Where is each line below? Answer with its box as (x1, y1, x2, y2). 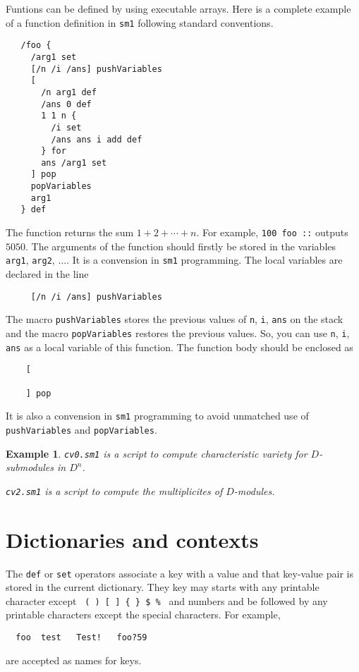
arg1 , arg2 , (6, 252, 55, 267)
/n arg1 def (41, 87, 97, 97)
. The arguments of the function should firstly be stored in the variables (25, 238, 336, 253)
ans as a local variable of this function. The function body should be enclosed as (6, 339, 353, 354)
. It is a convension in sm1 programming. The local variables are (66, 252, 343, 267)
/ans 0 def (41, 99, 92, 109)
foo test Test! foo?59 (16, 633, 147, 643)
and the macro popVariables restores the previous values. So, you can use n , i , (6, 325, 350, 340)
